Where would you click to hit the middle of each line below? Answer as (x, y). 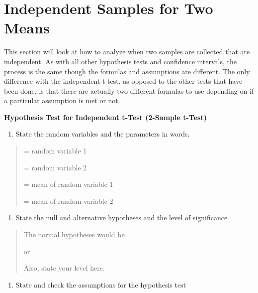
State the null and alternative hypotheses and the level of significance (122, 218)
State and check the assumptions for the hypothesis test (101, 284)
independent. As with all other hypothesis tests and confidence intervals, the (120, 61)
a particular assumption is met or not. (62, 100)
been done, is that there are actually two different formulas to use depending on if (129, 90)
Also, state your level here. (64, 268)
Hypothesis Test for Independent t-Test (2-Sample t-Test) (105, 117)
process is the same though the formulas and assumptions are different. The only (127, 71)
